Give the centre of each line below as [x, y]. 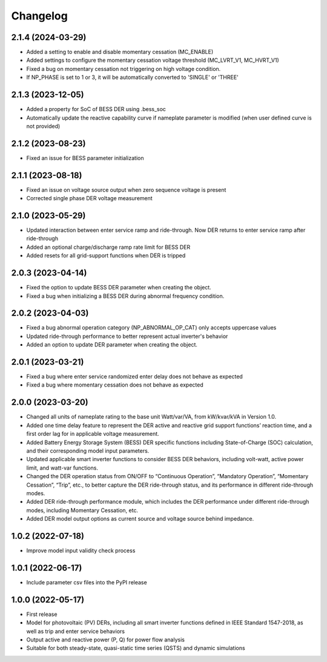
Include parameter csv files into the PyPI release [87, 582]
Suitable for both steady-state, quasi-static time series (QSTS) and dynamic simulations [136, 648]
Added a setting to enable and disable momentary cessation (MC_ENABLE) [120, 52]
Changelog [39, 16]
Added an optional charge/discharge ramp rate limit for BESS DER [108, 247]
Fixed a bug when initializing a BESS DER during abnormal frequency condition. [125, 296]
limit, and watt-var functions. [62, 468]
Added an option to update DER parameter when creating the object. [112, 345]
